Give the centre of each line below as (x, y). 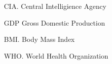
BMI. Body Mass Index (39, 39)
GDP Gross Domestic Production (55, 22)
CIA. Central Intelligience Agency (55, 6)
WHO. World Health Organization (56, 55)
